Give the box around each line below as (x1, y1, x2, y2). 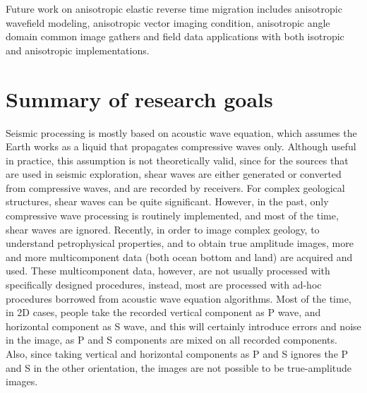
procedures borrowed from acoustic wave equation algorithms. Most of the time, (6, 291, 351, 306)
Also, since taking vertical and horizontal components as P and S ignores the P (6, 346, 349, 361)
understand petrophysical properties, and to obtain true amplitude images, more (6, 236, 354, 250)
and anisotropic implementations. (6, 42, 150, 57)
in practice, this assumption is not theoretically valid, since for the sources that (6, 152, 349, 167)
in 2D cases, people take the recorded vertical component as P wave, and (6, 305, 321, 320)
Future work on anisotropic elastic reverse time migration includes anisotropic (6, 1, 342, 16)
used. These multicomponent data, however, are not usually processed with (6, 263, 330, 278)
